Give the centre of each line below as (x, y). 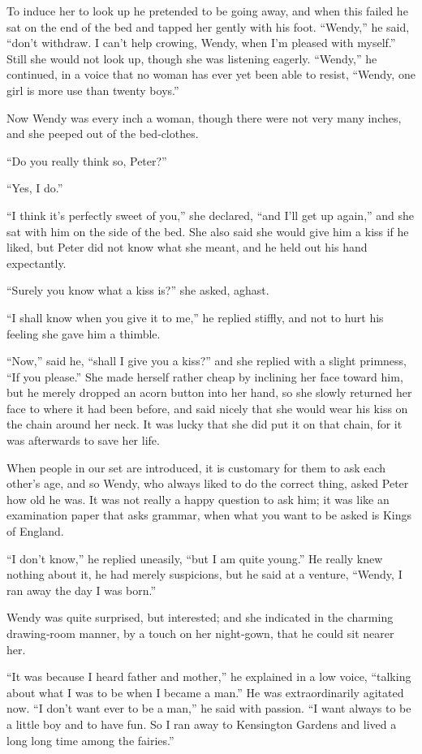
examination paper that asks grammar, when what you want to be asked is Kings (209, 515)
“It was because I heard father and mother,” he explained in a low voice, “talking (209, 676)
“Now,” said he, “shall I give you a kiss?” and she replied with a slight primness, (207, 361)
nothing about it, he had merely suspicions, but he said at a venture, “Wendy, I (205, 574)
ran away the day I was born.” (82, 590)
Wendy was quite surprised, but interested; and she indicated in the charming (200, 617)
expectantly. (37, 263)
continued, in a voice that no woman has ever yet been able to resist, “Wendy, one (211, 74)
